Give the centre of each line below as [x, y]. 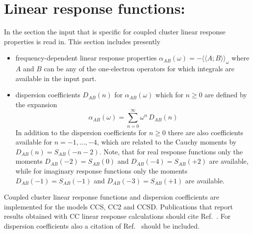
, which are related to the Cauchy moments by [167, 142]
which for [169, 95]
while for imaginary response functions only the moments [101, 170]
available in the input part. [56, 78]
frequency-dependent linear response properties [86, 58]
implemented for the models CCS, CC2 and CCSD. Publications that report [118, 206]
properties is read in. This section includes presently [82, 41]
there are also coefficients [206, 132]
